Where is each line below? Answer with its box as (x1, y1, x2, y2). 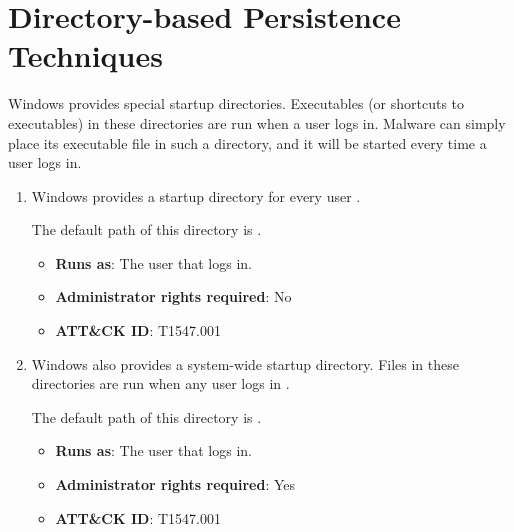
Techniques (8, 35, 163, 76)
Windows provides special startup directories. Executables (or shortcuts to (8, 93, 465, 114)
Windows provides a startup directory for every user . (31, 185, 361, 206)
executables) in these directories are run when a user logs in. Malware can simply (8, 112, 506, 133)
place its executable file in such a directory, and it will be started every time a (8, 132, 487, 153)
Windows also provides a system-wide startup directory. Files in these (31, 353, 459, 374)
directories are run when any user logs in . (31, 373, 290, 394)
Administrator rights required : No (55, 286, 292, 307)
